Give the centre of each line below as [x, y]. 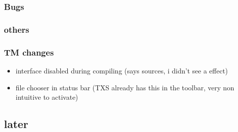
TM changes [29, 52]
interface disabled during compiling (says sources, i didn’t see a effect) [122, 70]
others [17, 29]
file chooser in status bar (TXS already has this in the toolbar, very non [125, 87]
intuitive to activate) [47, 97]
